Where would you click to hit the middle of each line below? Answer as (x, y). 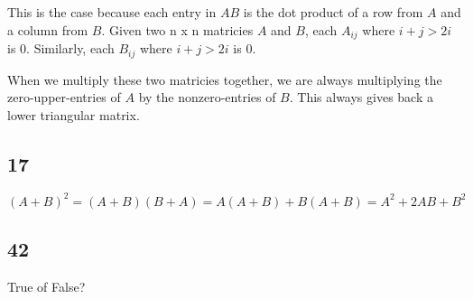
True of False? (46, 287)
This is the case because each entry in (112, 12)
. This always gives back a (361, 97)
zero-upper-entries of (64, 97)
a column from (48, 29)
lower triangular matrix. (74, 114)
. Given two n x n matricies (177, 29)
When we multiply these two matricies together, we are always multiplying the (225, 79)
